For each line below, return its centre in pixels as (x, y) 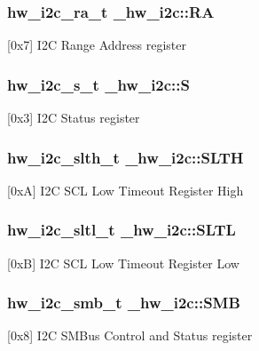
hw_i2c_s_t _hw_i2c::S (99, 84)
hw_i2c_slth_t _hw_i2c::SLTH (126, 157)
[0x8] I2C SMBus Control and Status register (130, 335)
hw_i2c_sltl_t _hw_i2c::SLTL (122, 230)
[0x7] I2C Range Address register (97, 45)
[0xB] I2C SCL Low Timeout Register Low (123, 263)
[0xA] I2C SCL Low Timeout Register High (126, 190)
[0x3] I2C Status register (74, 118)
